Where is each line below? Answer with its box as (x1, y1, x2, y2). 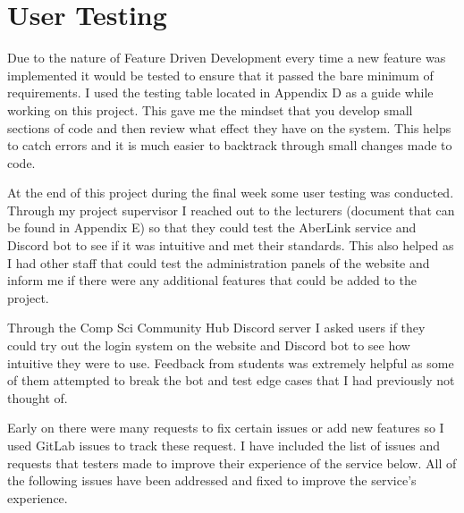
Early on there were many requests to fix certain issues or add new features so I (7, 418, 444, 437)
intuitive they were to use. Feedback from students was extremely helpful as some (7, 353, 454, 372)
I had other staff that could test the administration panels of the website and (7, 253, 430, 272)
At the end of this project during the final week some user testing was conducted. (7, 183, 454, 202)
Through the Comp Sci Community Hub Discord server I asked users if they (7, 318, 426, 337)
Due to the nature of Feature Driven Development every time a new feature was (7, 48, 446, 67)
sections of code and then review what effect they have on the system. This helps (7, 118, 451, 137)
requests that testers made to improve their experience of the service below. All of (7, 453, 457, 472)
